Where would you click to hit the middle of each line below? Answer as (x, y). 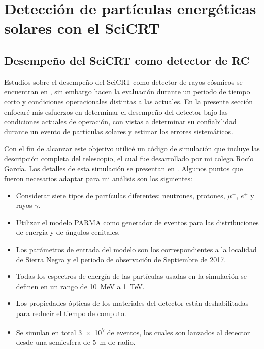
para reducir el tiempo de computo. (71, 313)
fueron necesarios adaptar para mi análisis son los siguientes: (98, 178)
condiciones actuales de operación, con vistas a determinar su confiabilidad (120, 121)
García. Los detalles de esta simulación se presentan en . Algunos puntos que (124, 168)
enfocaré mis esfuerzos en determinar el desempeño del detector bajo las (116, 111)
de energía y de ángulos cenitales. (68, 232)
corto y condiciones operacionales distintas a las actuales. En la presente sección (129, 101)
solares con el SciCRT (82, 28)
